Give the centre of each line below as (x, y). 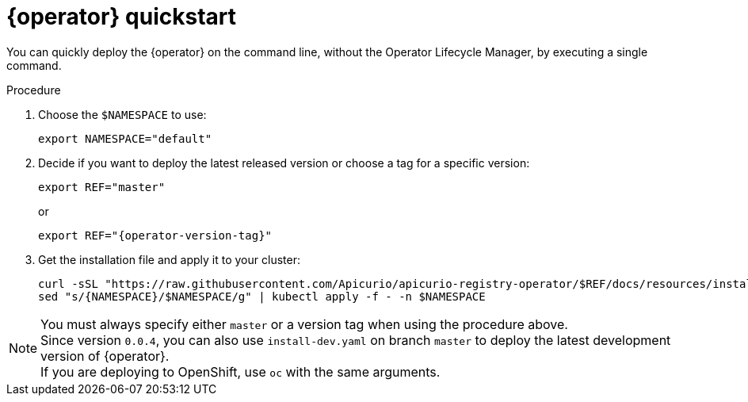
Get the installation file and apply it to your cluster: (169, 259)
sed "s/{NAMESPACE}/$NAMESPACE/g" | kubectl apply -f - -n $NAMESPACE (262, 296)
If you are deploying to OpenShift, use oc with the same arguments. (240, 371)
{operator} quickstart (121, 17)
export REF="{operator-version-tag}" (155, 235)
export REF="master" (102, 187)
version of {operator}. (105, 356)
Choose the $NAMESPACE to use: (122, 114)
